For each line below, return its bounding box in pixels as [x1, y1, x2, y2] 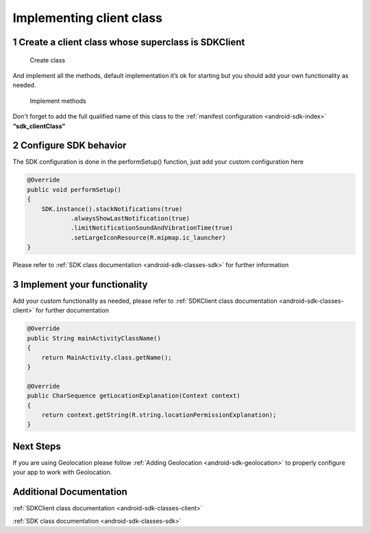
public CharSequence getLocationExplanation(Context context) [27, 392, 241, 400]
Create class [29, 55, 65, 64]
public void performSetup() [27, 186, 121, 193]
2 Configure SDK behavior [12, 140, 127, 151]
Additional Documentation [12, 486, 128, 498]
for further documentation [35, 306, 110, 314]
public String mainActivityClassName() [27, 334, 161, 342]
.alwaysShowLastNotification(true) [70, 214, 190, 222]
